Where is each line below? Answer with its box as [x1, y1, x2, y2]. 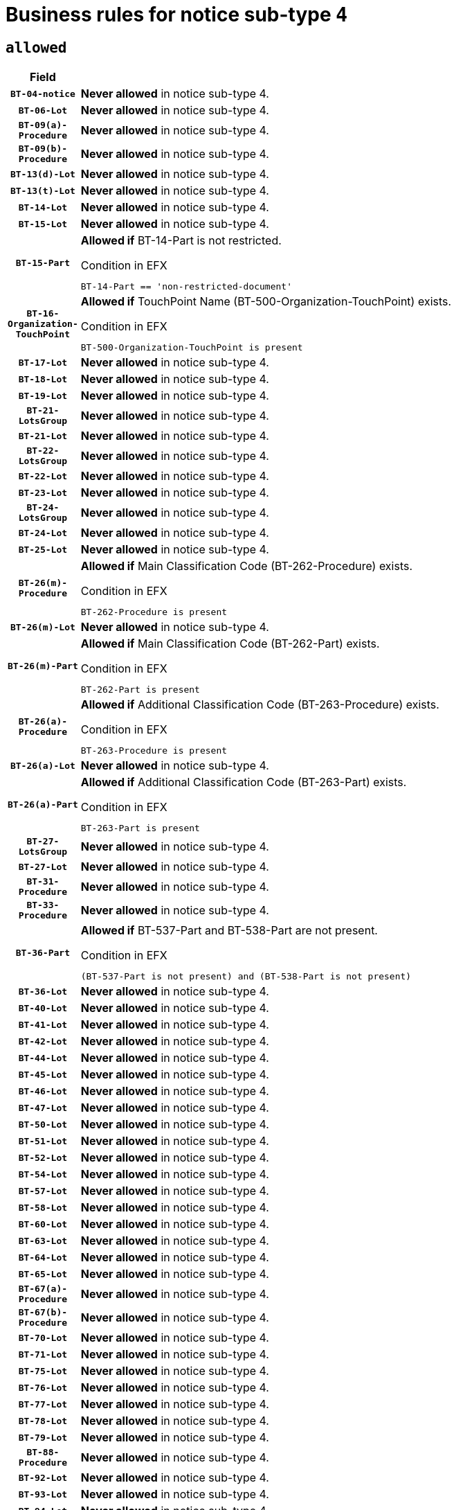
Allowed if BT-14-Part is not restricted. [80, 233, 282, 248]
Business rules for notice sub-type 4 [6, 3, 348, 26]
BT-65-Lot [18, 1268, 68, 1279]
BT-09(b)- [18, 143, 68, 154]
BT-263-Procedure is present [80, 745, 228, 756]
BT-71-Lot [18, 1349, 68, 1360]
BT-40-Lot [18, 1002, 68, 1013]
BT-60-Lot [18, 1218, 68, 1229]
